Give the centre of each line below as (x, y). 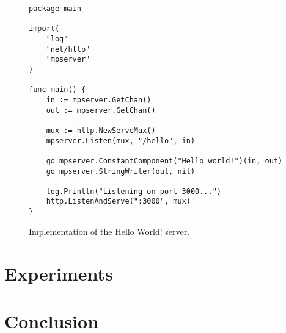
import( (44, 29)
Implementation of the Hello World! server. (109, 231)
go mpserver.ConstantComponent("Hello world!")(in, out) (164, 161)
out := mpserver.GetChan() (101, 110)
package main (55, 9)
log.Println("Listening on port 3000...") (134, 191)
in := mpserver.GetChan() (99, 100)
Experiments (59, 273)
